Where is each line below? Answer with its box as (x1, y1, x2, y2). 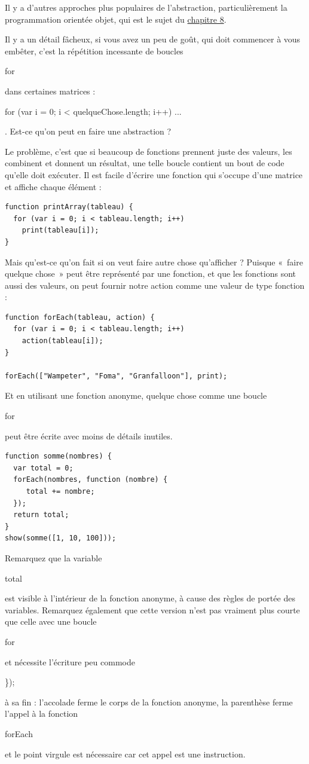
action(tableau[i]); (22, 337, 103, 346)
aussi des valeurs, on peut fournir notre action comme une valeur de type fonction (5, 279, 305, 291)
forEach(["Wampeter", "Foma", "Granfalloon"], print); (5, 371, 228, 380)
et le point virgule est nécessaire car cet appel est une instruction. (5, 747, 246, 760)
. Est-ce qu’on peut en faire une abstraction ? (5, 125, 172, 137)
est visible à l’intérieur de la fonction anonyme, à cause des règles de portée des (5, 592, 295, 604)
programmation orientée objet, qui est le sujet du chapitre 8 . (5, 13, 227, 25)
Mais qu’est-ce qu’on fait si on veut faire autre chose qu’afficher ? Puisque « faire (5, 255, 303, 268)
